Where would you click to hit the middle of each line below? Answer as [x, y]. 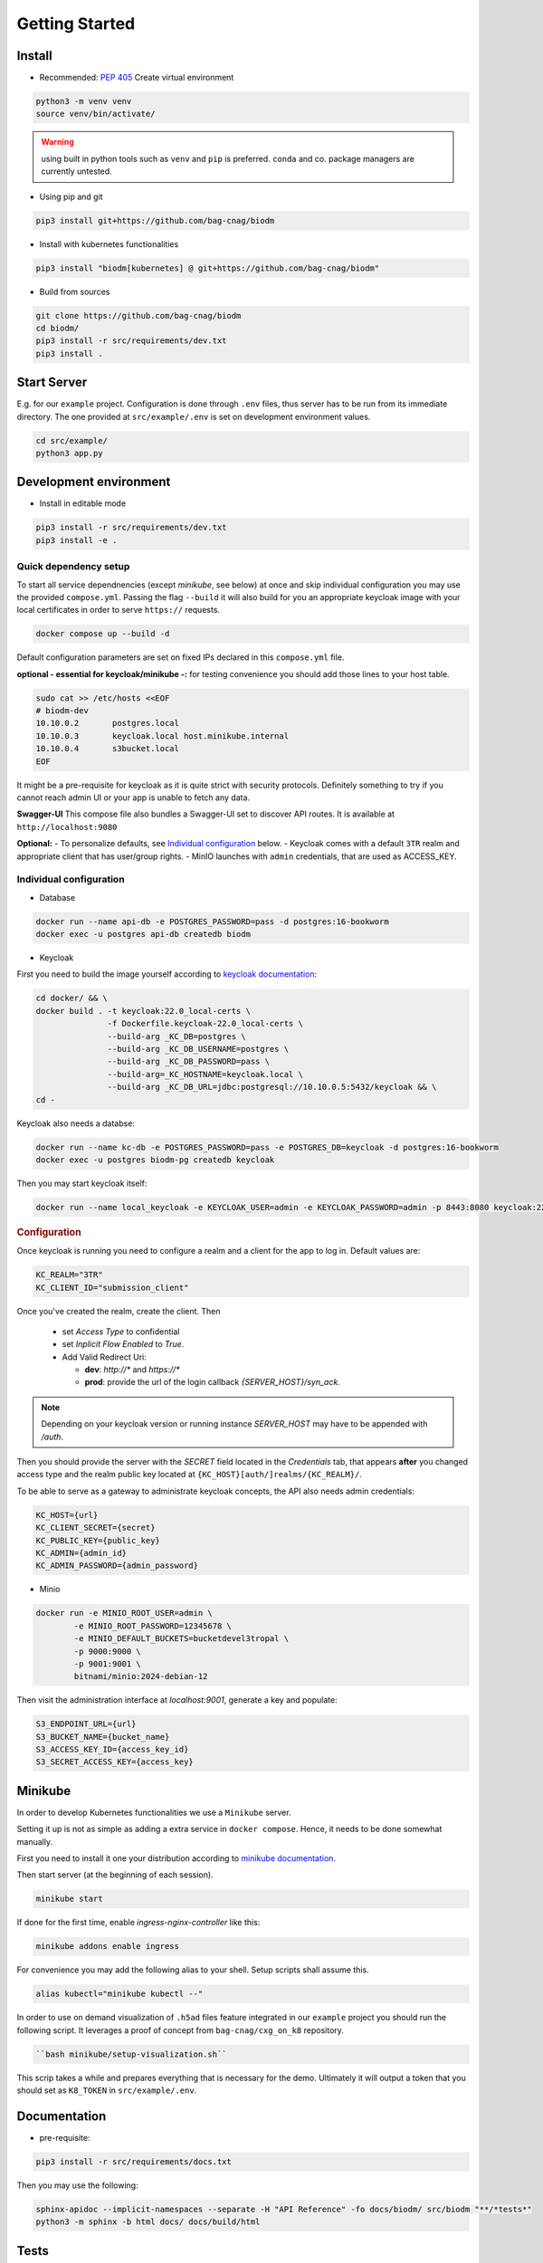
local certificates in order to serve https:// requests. [119, 610]
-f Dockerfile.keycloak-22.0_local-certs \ [205, 1024]
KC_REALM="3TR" [69, 1275]
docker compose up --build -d [103, 634]
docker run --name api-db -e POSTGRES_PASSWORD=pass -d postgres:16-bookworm [212, 921]
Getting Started [76, 24]
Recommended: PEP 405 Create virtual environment [137, 78]
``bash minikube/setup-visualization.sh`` [131, 2054]
